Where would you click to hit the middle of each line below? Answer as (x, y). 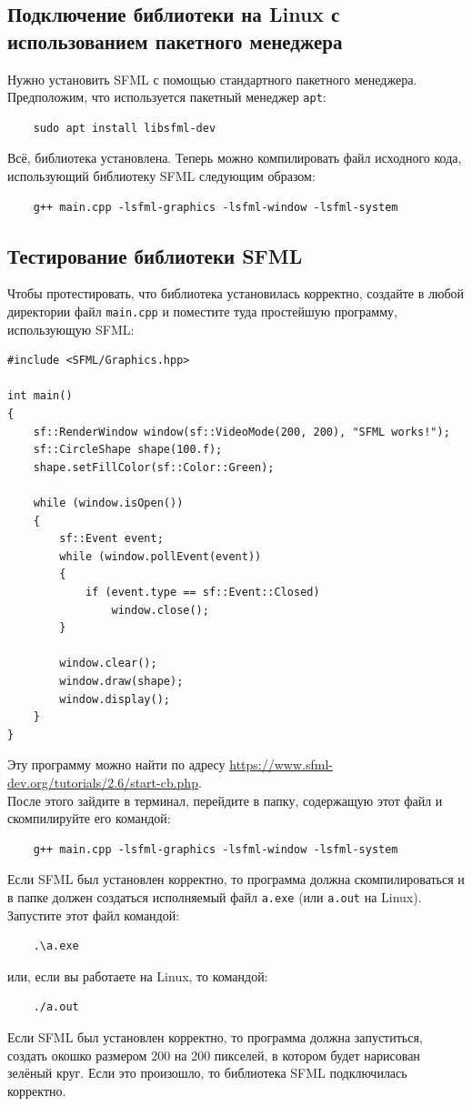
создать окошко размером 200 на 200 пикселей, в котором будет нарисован (214, 1055)
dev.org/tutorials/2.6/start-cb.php (103, 782)
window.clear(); (108, 664)
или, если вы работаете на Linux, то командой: (138, 975)
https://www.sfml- (281, 764)
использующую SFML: (71, 329)
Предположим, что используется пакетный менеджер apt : (167, 97)
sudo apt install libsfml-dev (125, 128)
